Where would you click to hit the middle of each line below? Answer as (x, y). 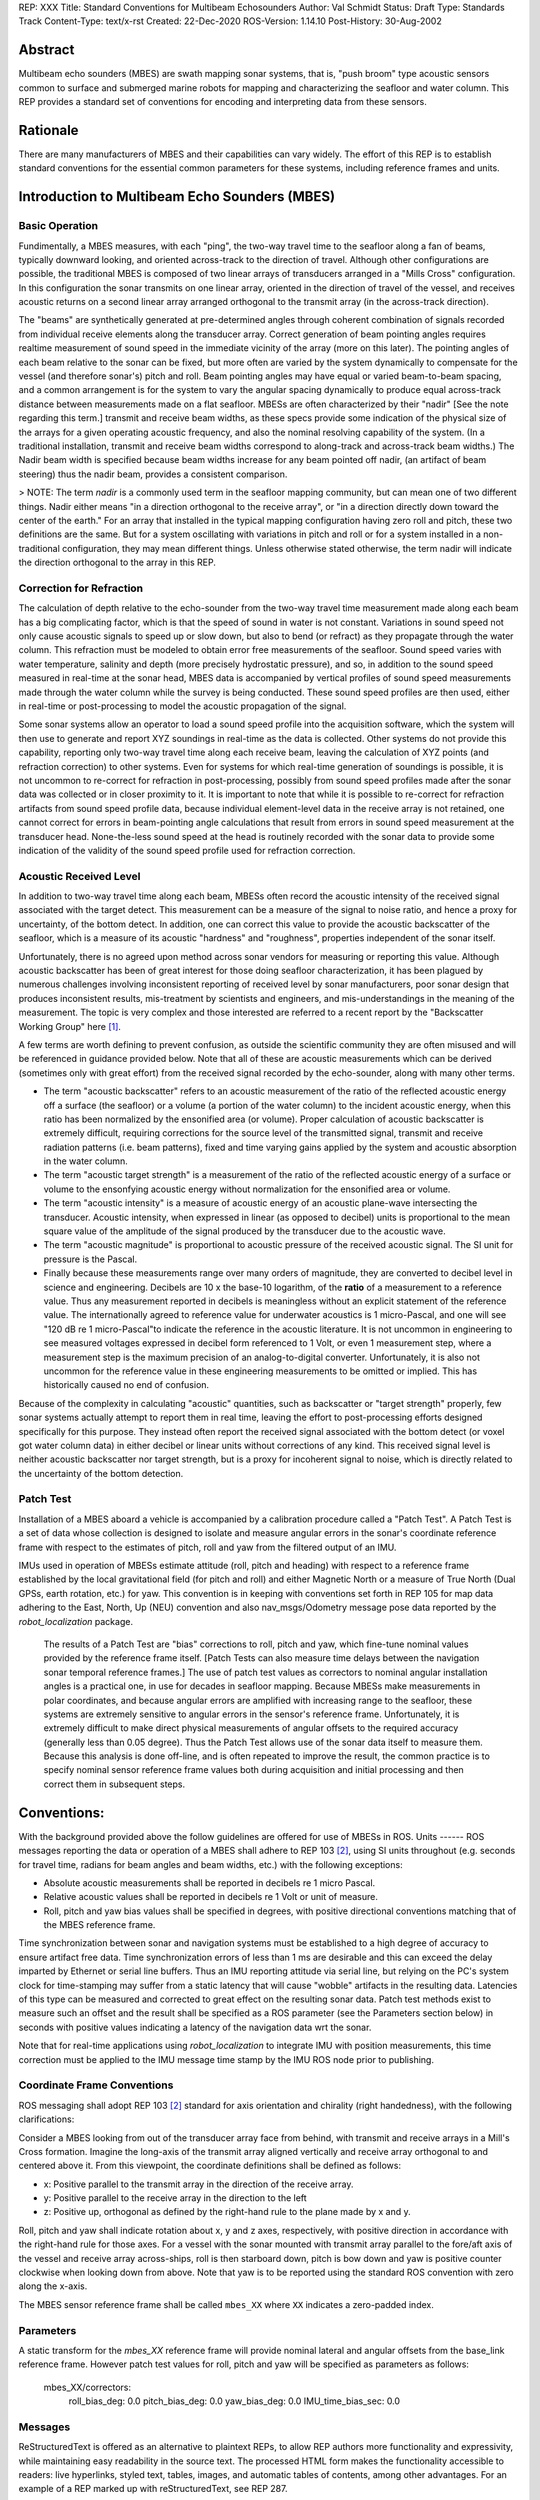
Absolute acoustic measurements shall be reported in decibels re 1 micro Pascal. (209, 1882)
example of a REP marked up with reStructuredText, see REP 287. (153, 2489)
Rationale (48, 130)
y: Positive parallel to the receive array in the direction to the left (175, 2198)
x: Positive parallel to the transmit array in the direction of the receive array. (198, 2184)
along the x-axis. (53, 2286)
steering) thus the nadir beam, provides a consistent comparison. (153, 474)
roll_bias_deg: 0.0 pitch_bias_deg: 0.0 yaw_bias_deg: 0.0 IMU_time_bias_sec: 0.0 (234, 2401)
